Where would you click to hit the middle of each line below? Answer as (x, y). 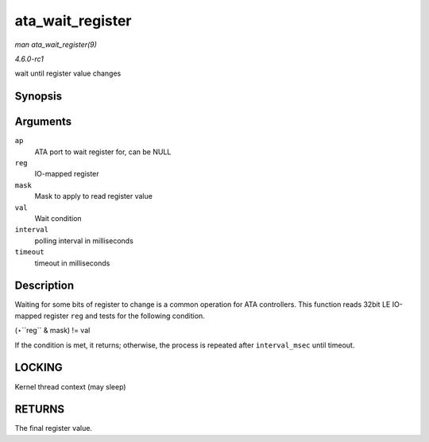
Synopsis (39, 97)
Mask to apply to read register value (93, 196)
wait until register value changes (68, 74)
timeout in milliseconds (72, 263)
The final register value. (54, 428)
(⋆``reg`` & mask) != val (52, 331)
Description (44, 286)
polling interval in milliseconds (84, 240)
